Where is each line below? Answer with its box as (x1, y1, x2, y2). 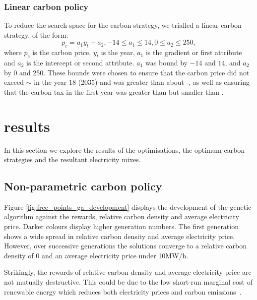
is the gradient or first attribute (145, 47, 242, 58)
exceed (4, 77, 24, 87)
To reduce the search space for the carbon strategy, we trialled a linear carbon (4, 20, 242, 30)
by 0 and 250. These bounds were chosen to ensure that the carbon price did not (4, 67, 250, 77)
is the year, (101, 47, 135, 58)
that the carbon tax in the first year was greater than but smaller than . (4, 86, 224, 97)
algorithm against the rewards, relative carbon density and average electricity (4, 211, 239, 222)
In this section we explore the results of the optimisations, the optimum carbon (4, 144, 245, 155)
